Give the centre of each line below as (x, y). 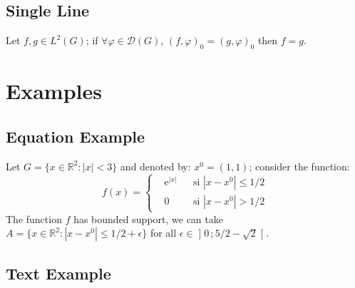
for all (163, 233)
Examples (54, 91)
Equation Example (76, 136)
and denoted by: (155, 166)
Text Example (58, 273)
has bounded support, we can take (148, 218)
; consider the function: (299, 166)
